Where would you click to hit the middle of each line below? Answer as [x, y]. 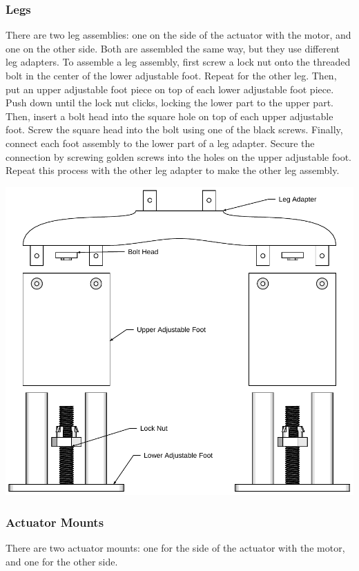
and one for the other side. [62, 561]
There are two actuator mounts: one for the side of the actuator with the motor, [175, 548]
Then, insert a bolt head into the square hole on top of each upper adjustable [169, 116]
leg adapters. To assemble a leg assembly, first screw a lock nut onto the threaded [178, 62]
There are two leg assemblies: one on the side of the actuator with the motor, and [178, 35]
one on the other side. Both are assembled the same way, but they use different [173, 48]
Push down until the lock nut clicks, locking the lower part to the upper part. [169, 103]
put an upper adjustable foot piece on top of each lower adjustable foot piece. [170, 89]
